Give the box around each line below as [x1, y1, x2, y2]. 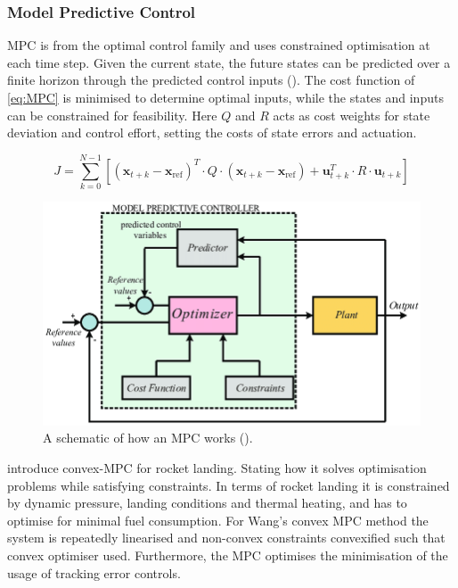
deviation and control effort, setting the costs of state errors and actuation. [7, 123, 417, 142]
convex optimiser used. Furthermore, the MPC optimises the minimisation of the [7, 545, 448, 564]
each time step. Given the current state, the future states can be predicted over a [7, 53, 451, 71]
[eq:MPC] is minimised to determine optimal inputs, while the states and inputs [7, 88, 444, 106]
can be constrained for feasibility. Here [7, 105, 217, 124]
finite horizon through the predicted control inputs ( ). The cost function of [7, 70, 415, 89]
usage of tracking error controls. [7, 563, 181, 582]
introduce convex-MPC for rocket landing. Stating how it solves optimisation [7, 459, 427, 476]
